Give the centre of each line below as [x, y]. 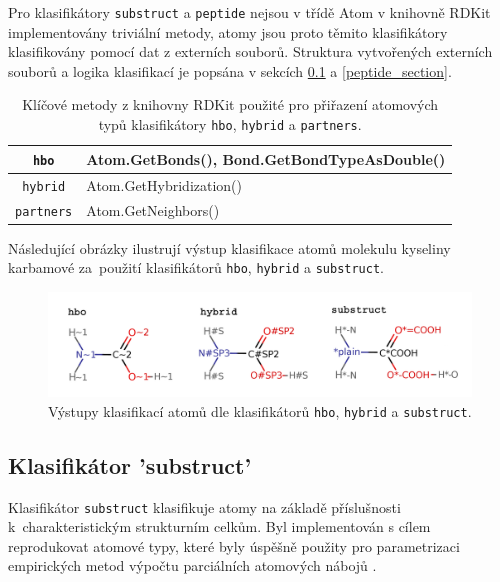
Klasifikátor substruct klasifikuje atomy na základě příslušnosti [204, 506]
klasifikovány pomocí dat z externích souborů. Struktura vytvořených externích [250, 51]
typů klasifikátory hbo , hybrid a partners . [230, 124]
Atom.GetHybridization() [164, 184]
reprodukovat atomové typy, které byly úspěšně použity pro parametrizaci [234, 545]
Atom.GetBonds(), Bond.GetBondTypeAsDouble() [266, 158]
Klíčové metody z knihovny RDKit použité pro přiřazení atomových [230, 104]
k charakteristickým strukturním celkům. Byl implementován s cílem [219, 526]
